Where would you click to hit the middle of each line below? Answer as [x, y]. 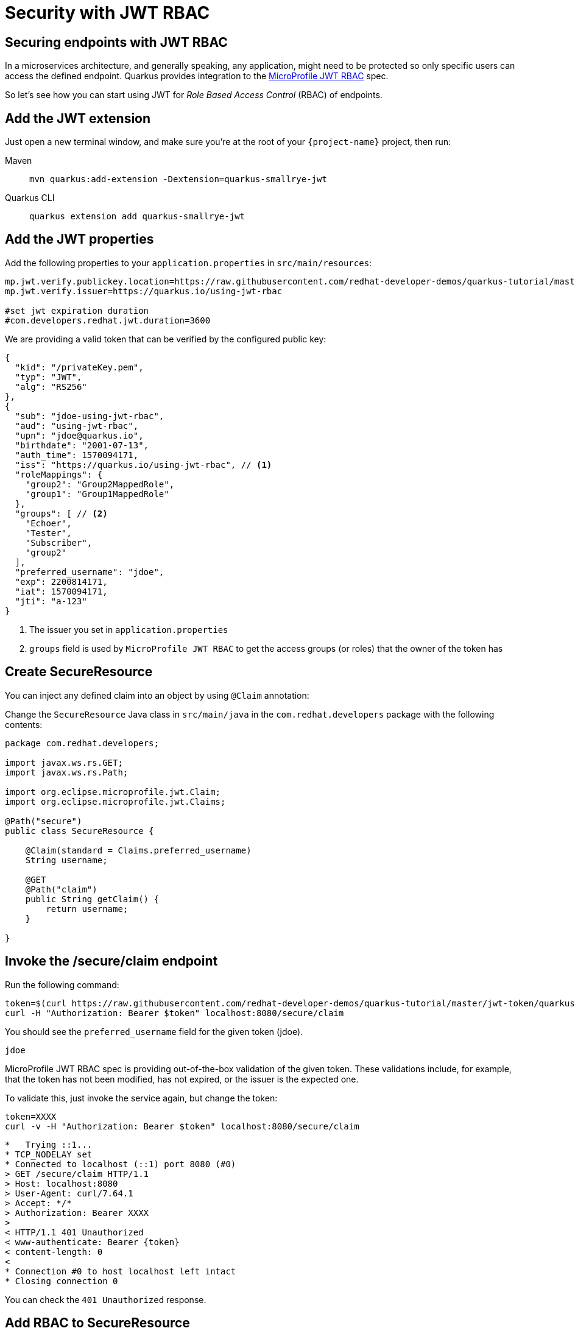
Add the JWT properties [79, 239]
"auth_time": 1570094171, [77, 455]
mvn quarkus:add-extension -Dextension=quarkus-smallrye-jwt [178, 179]
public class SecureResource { [79, 831]
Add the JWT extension [78, 118]
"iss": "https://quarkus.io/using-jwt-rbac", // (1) [143, 464]
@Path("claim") [61, 889]
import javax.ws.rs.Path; [67, 772]
